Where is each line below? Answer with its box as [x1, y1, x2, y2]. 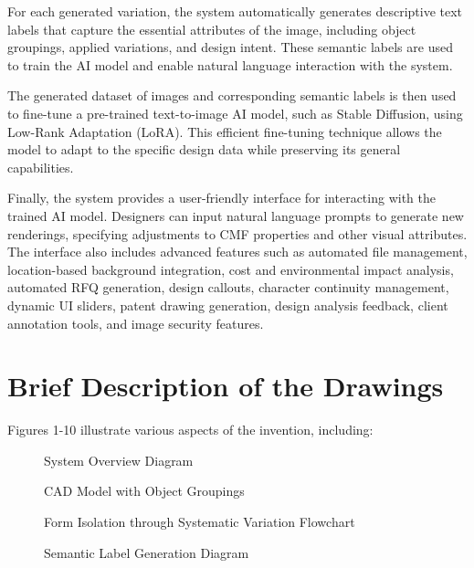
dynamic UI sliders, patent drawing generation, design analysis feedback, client [7, 295, 448, 314]
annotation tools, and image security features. [7, 313, 264, 332]
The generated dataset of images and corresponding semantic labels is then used [7, 86, 457, 105]
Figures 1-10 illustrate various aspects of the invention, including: [7, 420, 374, 439]
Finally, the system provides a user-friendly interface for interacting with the [7, 188, 436, 207]
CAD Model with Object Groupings [44, 481, 245, 500]
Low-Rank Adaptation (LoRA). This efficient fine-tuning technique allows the [7, 121, 442, 141]
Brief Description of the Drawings [7, 367, 444, 405]
